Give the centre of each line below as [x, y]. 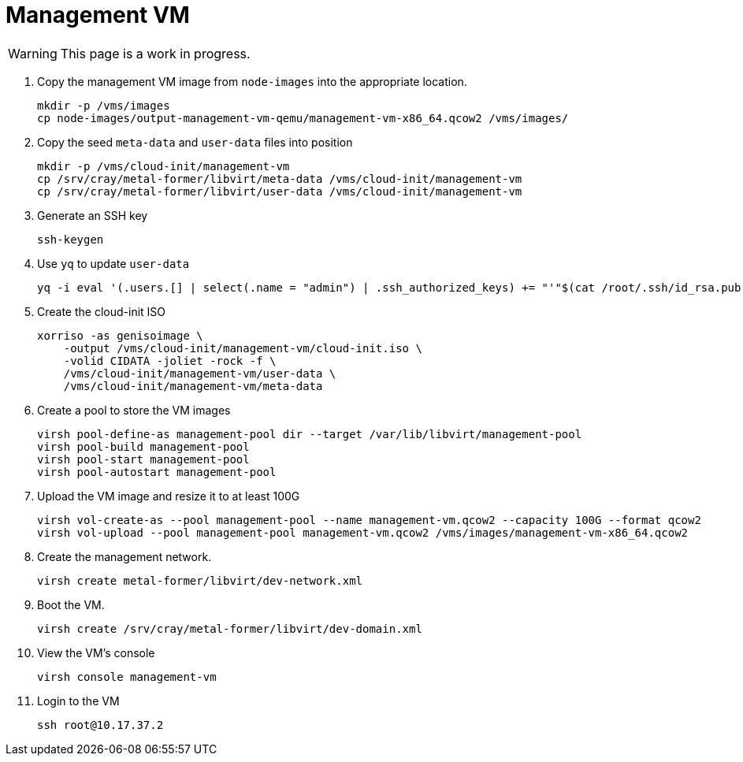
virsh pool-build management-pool [143, 446]
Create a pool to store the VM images [134, 410]
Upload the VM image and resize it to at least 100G [169, 496]
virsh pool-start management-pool [143, 459]
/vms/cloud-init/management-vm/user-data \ [200, 373]
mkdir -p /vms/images [104, 105]
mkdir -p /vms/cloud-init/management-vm [163, 166]
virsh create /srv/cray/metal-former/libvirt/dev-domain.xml [230, 628]
